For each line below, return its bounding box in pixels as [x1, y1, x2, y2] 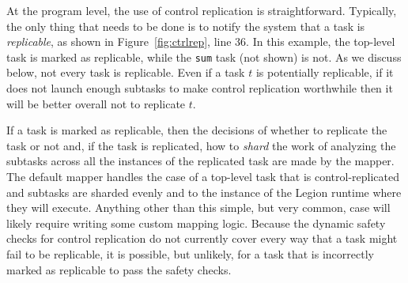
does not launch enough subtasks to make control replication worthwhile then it [6, 80, 393, 96]
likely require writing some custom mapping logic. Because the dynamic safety [6, 214, 386, 231]
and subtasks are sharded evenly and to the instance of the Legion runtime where [6, 183, 402, 200]
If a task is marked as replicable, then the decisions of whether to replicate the [6, 122, 387, 138]
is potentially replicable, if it [255, 64, 394, 81]
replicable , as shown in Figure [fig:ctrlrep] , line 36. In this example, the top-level [6, 33, 395, 50]
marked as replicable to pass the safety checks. [6, 261, 232, 277]
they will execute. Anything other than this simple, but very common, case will [6, 199, 391, 216]
